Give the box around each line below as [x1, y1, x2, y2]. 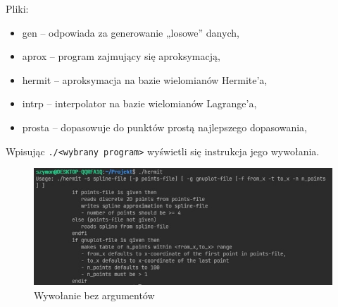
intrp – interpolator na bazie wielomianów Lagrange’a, [22, 96, 257, 111]
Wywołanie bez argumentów [34, 287, 155, 302]
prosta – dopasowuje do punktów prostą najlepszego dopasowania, [22, 119, 307, 134]
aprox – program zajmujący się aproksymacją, [22, 49, 220, 64]
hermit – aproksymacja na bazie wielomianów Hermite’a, [22, 72, 268, 87]
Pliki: [6, 1, 29, 16]
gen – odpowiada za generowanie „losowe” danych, [22, 25, 239, 40]
